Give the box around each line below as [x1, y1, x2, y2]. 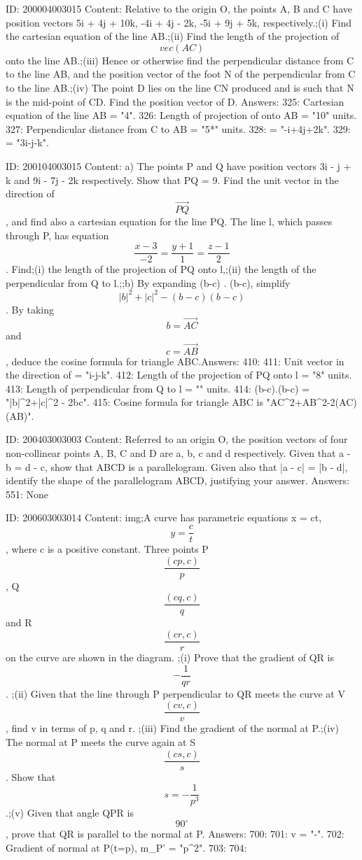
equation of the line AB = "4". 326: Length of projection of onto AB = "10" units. [6, 108, 357, 122]
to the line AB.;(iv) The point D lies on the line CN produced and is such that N [6, 80, 354, 94]
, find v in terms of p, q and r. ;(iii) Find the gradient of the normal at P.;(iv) [6, 721, 339, 735]
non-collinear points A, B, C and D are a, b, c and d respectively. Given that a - [6, 446, 351, 460]
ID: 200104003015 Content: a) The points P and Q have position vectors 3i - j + [6, 158, 351, 173]
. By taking [6, 302, 55, 316]
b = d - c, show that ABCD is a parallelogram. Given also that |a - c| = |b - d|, [6, 459, 348, 474]
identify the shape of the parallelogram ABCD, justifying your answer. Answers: [6, 473, 349, 488]
